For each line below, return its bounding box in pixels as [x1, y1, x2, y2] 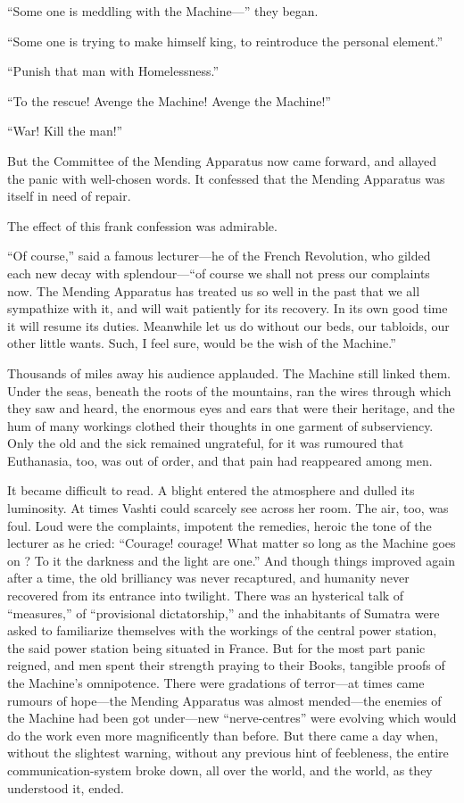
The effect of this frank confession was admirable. [7, 216, 278, 235]
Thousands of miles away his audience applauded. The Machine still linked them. [7, 363, 451, 382]
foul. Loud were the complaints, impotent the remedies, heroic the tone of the [7, 516, 432, 534]
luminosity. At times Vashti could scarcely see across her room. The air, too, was [7, 499, 449, 517]
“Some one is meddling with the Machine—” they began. [7, 2, 319, 20]
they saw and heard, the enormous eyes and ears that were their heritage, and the [7, 399, 455, 418]
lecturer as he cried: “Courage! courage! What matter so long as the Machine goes [7, 534, 456, 552]
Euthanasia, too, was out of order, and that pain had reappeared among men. [7, 451, 433, 469]
